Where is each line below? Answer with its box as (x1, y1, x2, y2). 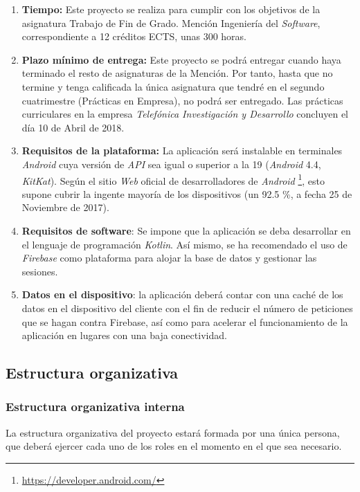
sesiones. (21, 264, 58, 278)
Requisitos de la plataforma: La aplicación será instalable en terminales (21, 143, 343, 158)
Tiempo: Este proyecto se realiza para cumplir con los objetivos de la (21, 2, 321, 16)
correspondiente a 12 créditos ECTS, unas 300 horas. (21, 29, 247, 44)
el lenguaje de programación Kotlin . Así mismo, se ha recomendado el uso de (21, 237, 348, 251)
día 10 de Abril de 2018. (21, 120, 125, 134)
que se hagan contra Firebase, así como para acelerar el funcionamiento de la (21, 314, 348, 329)
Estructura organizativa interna (6, 398, 185, 415)
